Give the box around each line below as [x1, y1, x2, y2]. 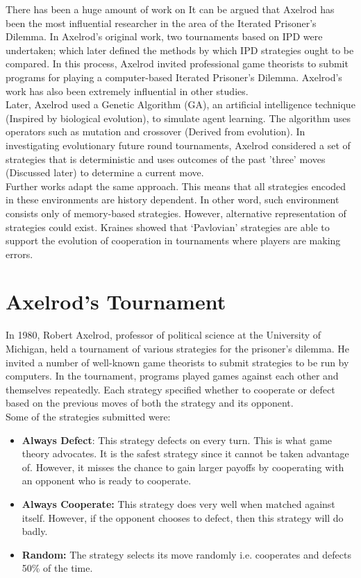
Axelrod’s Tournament [6, 287, 226, 316]
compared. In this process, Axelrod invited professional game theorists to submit [6, 56, 349, 71]
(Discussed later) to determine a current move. [6, 165, 204, 180]
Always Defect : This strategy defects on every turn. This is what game [22, 432, 333, 447]
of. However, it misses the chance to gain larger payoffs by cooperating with [22, 459, 344, 474]
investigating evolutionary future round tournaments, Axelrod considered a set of [6, 137, 351, 152]
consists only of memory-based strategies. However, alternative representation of [6, 205, 346, 220]
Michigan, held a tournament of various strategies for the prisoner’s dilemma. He [6, 341, 349, 355]
